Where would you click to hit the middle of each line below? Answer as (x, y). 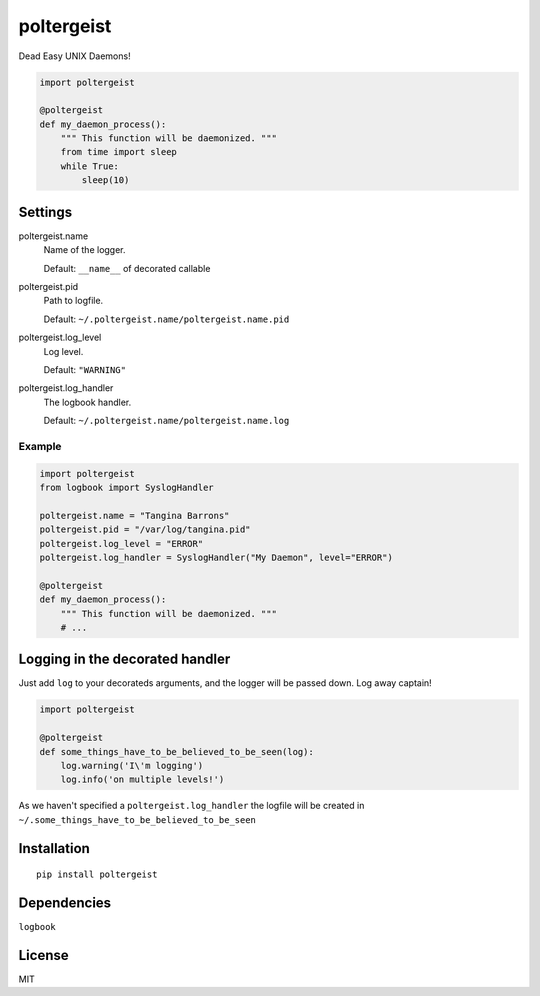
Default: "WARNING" (85, 369)
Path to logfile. (73, 301)
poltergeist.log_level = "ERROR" (121, 543)
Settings (45, 211)
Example (40, 446)
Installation (54, 848)
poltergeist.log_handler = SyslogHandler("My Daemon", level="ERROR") (216, 557)
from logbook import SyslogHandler (126, 487)
